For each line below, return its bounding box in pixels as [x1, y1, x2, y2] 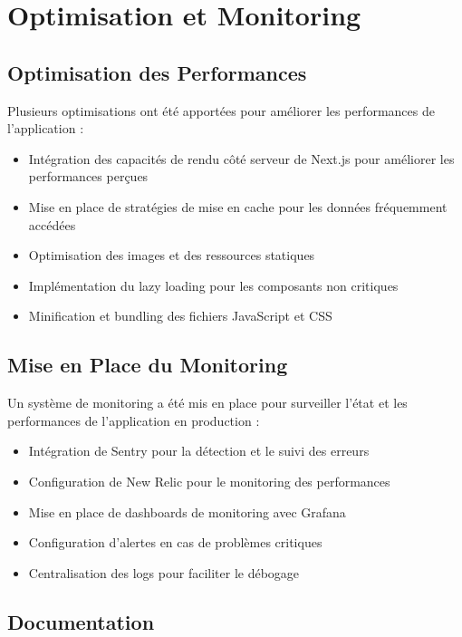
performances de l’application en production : [7, 410, 260, 429]
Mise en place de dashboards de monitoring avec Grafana [28, 502, 346, 521]
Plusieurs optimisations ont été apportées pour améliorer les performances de [7, 101, 435, 120]
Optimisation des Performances [7, 58, 307, 86]
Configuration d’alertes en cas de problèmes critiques [28, 533, 322, 552]
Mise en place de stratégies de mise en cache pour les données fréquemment [28, 197, 448, 216]
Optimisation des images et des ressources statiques [28, 246, 315, 265]
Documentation [7, 607, 155, 635]
